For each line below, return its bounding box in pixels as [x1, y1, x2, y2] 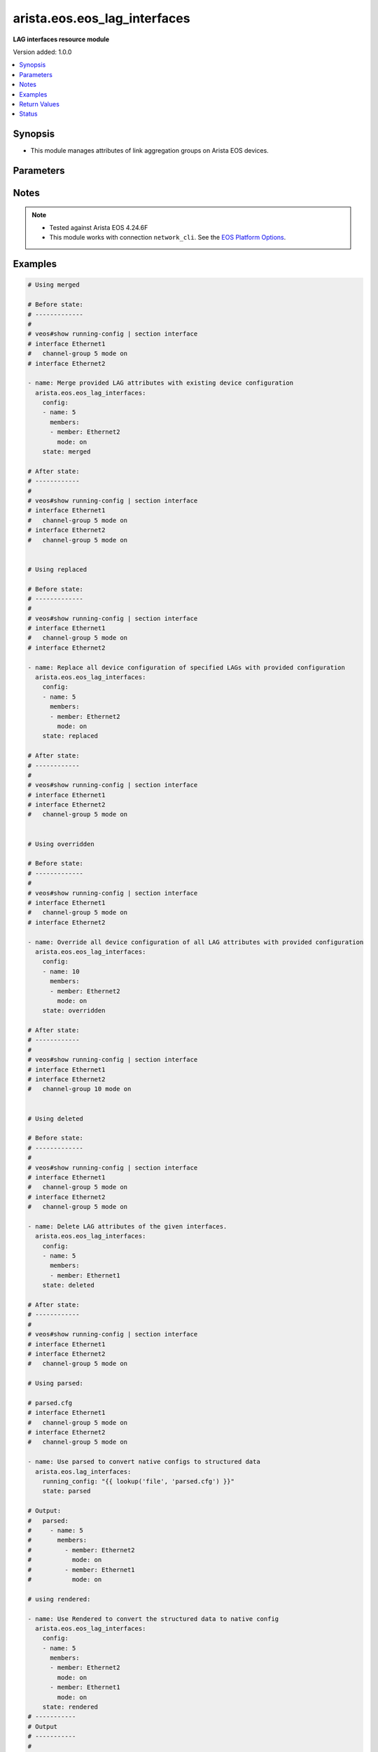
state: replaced [42, 732, 98, 740]
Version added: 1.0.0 [13, 48, 72, 56]
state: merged [42, 448, 91, 456]
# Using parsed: [27, 1379, 84, 1388]
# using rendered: [27, 1595, 91, 1603]
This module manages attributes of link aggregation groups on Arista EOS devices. [30, 146, 269, 155]
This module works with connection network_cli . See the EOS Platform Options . [49, 233, 286, 242]
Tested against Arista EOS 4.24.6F [49, 224, 148, 231]
